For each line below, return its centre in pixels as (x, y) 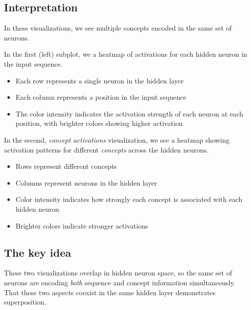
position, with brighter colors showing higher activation (99, 123)
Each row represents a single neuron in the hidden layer (100, 80)
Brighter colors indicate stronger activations (82, 225)
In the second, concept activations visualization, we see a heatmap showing (117, 139)
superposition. (25, 302)
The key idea (38, 252)
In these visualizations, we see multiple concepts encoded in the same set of (118, 28)
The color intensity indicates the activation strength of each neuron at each (129, 113)
